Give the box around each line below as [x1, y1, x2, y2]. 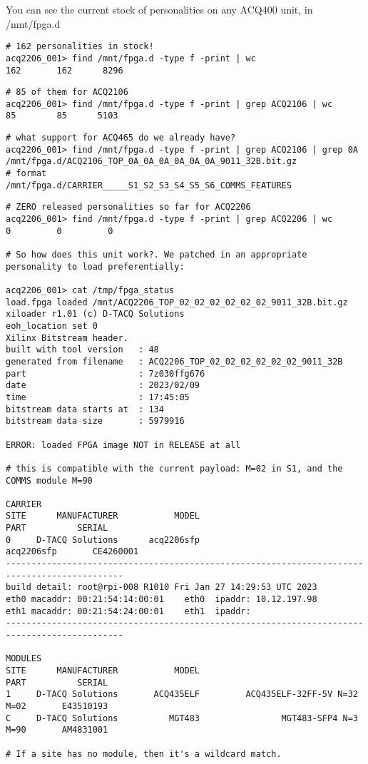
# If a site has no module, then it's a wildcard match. [6, 748, 282, 759]
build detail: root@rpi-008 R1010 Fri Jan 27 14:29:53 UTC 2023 [6, 582, 317, 593]
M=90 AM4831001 [6, 725, 108, 735]
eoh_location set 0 [6, 320, 98, 331]
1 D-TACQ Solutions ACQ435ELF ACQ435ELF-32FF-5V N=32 [6, 689, 358, 700]
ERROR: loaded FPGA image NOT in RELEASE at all [6, 439, 241, 450]
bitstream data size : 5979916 [6, 416, 185, 427]
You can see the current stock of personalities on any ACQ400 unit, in [6, 2, 313, 16]
